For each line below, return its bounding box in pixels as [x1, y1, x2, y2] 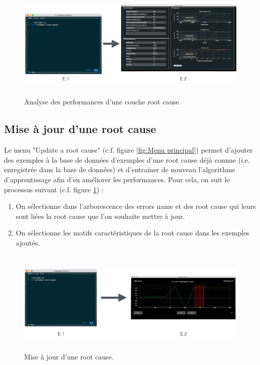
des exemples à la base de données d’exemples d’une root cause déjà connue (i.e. [4, 154, 250, 165]
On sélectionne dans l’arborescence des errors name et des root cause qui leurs [16, 201, 256, 211]
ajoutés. [16, 237, 40, 248]
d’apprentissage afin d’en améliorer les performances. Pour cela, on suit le [4, 174, 230, 185]
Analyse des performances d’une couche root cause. [24, 96, 181, 107]
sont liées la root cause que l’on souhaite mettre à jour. [16, 210, 185, 221]
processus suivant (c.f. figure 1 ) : [4, 184, 104, 194]
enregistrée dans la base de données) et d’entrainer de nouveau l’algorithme [4, 164, 235, 175]
